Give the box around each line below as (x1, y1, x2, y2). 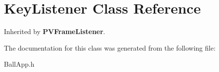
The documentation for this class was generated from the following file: (4, 42, 216, 53)
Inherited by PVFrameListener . (4, 26, 106, 36)
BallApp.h (4, 59, 35, 69)
